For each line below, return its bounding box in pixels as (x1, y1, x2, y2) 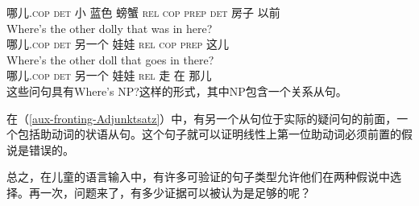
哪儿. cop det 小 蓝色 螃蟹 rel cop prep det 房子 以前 (6, 4, 280, 20)
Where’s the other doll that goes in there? (6, 51, 214, 68)
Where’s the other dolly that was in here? (6, 19, 213, 36)
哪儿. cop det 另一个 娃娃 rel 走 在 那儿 (6, 67, 212, 84)
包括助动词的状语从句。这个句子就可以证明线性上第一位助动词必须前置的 (17, 126, 401, 142)
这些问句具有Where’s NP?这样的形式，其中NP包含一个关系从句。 (6, 82, 347, 99)
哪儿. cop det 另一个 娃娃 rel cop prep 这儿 (6, 35, 230, 52)
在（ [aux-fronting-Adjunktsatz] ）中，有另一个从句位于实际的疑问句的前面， (6, 109, 397, 126)
